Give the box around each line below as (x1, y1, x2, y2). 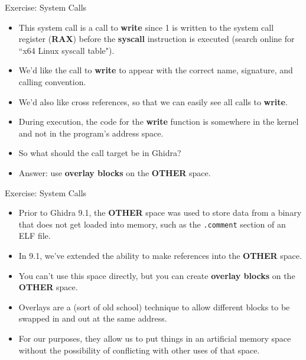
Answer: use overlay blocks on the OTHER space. (18, 166, 211, 179)
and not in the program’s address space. (18, 127, 164, 139)
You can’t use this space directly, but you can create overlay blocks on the (18, 269, 295, 281)
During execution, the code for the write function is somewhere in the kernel (18, 115, 299, 128)
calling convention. (18, 75, 86, 87)
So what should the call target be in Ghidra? (18, 147, 181, 159)
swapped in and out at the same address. (18, 312, 167, 325)
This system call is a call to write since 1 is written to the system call (18, 21, 274, 33)
